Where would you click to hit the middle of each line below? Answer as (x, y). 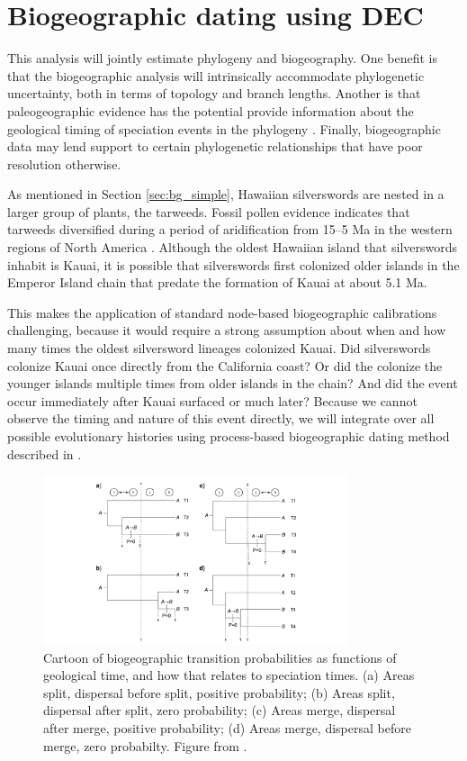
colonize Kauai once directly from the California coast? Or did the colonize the (225, 365)
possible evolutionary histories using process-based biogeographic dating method (229, 436)
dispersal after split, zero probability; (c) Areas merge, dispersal (220, 710)
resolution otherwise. (64, 163)
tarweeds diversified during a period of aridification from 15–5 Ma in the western (230, 229)
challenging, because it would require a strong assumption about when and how (227, 330)
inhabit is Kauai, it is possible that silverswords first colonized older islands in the (233, 264)
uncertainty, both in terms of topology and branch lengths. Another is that (214, 93)
